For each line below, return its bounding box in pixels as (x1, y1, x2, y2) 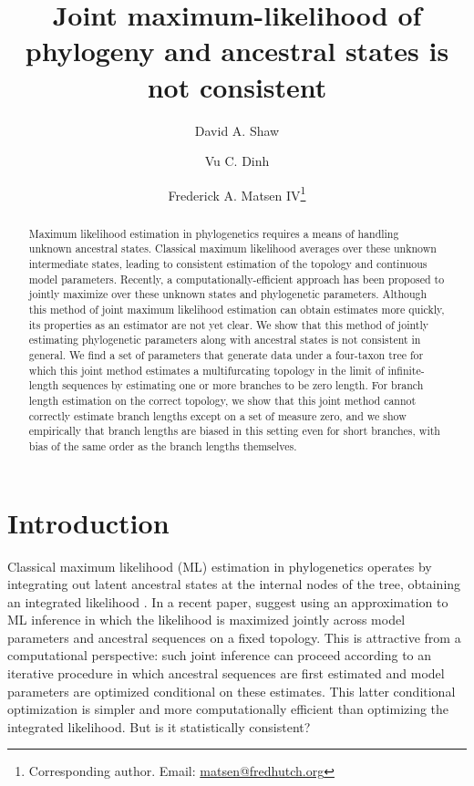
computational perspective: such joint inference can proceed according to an (7, 646, 432, 665)
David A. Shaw (194, 120, 280, 140)
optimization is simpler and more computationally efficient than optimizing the (7, 699, 449, 719)
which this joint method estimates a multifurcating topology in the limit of (28, 362, 385, 377)
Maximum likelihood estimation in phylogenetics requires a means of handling (28, 225, 399, 241)
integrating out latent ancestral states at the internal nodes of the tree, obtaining (7, 574, 461, 594)
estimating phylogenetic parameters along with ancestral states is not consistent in (28, 332, 421, 347)
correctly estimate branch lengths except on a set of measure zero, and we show (28, 408, 407, 423)
